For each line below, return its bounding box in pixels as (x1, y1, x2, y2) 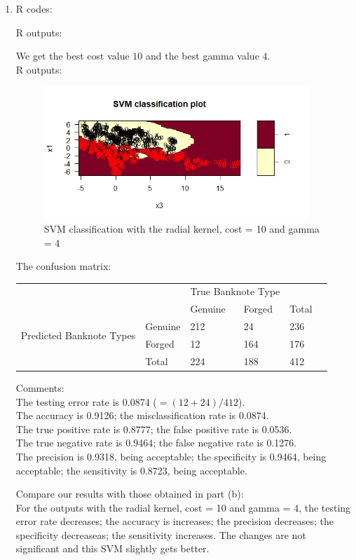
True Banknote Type (190, 284, 280, 299)
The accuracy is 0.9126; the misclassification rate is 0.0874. (15, 408, 269, 423)
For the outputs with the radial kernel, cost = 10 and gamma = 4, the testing (15, 500, 351, 514)
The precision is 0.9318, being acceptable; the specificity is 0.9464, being (15, 449, 327, 463)
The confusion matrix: (15, 259, 111, 273)
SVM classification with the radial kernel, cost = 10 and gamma (43, 221, 320, 235)
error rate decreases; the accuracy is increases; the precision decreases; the (15, 514, 334, 528)
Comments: (15, 380, 64, 395)
